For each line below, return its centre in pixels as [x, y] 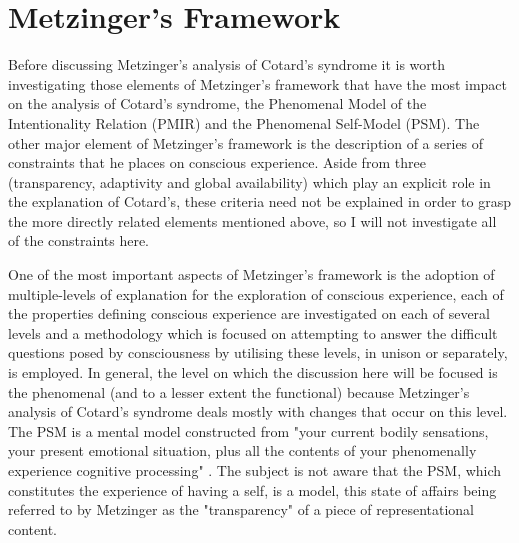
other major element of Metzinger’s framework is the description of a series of [246, 142]
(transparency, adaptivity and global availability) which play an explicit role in [249, 181]
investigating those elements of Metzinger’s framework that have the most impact [257, 83]
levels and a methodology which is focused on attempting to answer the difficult [253, 332]
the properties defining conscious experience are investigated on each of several [249, 313]
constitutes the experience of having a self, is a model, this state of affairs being [252, 489]
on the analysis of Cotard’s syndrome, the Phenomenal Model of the [217, 103]
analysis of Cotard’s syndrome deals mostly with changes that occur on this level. [258, 411]
